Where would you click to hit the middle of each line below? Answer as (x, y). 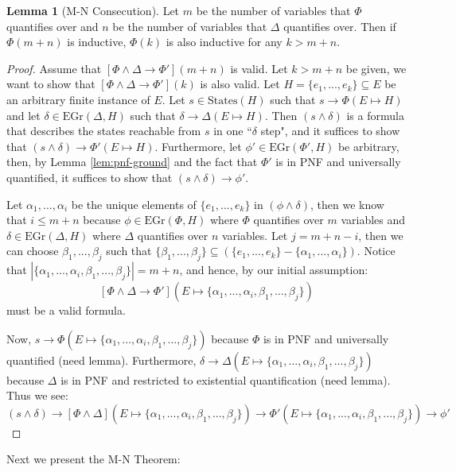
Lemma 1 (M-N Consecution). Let (93, 10)
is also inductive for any (224, 42)
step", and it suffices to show (330, 131)
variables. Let (255, 235)
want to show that (51, 84)
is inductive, (97, 42)
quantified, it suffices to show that (90, 177)
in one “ (233, 131)
